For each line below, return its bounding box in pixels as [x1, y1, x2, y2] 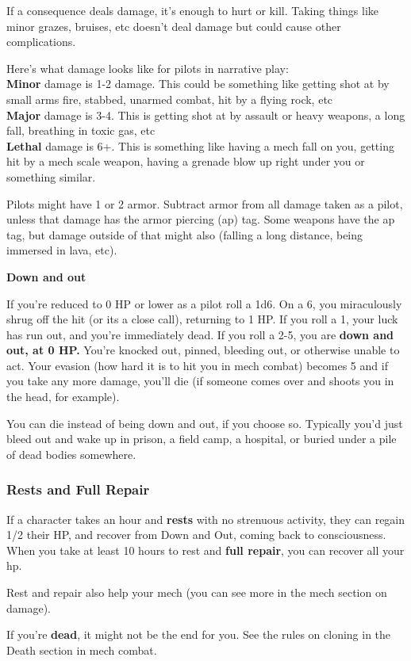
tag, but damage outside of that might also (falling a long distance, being [6, 226, 363, 243]
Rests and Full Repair [6, 480, 150, 499]
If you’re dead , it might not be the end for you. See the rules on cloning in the [6, 626, 391, 643]
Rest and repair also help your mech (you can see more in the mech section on [6, 584, 387, 601]
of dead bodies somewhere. [6, 445, 136, 462]
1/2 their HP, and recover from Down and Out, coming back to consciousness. [6, 526, 386, 543]
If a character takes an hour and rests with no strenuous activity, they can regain [6, 510, 405, 527]
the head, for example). [6, 388, 120, 405]
